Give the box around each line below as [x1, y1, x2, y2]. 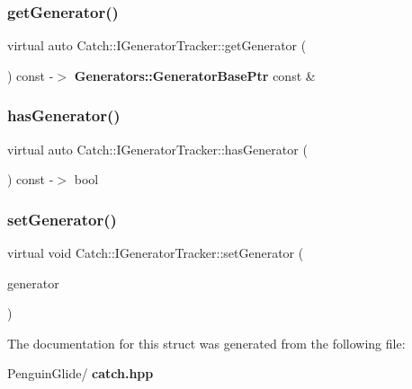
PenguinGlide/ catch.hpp [7, 364, 154, 383]
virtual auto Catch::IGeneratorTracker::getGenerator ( [7, 36, 307, 55]
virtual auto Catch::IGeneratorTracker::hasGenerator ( [7, 139, 308, 158]
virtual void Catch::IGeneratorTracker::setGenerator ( [7, 243, 304, 262]
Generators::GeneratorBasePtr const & [74, 66, 316, 84]
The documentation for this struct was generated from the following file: [7, 333, 406, 352]
